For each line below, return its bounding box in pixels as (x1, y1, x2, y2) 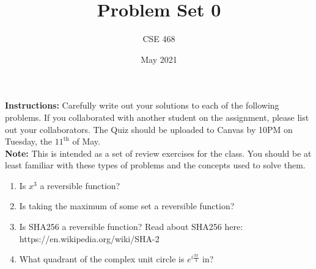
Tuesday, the (5, 135, 53, 148)
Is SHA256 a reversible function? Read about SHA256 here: (19, 220, 243, 233)
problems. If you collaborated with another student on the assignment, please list (5, 110, 309, 123)
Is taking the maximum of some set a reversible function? (19, 199, 235, 212)
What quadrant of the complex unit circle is (19, 253, 185, 265)
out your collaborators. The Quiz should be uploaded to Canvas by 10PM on (5, 123, 293, 135)
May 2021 (141, 52, 177, 65)
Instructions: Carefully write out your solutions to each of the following (5, 99, 279, 112)
